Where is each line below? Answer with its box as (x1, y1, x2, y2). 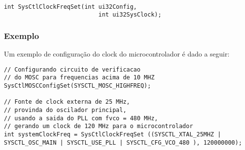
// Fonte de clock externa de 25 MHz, (4, 98, 130, 106)
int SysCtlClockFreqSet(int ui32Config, (4, 3, 137, 10)
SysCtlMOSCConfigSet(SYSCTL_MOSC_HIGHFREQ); (4, 82, 151, 90)
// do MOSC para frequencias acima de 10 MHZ (4, 74, 155, 81)
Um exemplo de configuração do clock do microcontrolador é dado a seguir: (4, 49, 230, 59)
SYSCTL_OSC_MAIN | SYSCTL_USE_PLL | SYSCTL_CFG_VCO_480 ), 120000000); (4, 139, 242, 146)
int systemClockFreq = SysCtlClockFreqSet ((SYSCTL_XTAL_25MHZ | (4, 131, 221, 138)
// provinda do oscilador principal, (4, 107, 127, 114)
